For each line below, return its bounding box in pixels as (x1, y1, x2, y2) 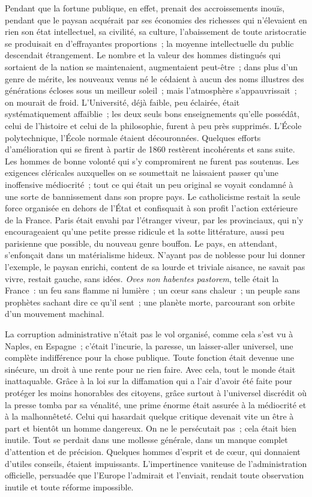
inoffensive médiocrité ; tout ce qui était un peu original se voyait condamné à (5, 178, 293, 190)
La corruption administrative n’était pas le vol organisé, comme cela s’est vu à (5, 328, 293, 340)
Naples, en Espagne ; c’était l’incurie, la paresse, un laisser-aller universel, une (5, 339, 293, 352)
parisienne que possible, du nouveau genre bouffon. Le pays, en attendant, (5, 236, 277, 249)
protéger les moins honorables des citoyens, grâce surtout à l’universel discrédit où (5, 387, 307, 399)
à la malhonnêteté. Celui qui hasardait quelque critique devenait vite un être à (5, 410, 294, 423)
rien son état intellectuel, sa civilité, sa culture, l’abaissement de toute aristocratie (5, 25, 307, 38)
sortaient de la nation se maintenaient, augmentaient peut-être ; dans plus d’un (5, 60, 298, 73)
